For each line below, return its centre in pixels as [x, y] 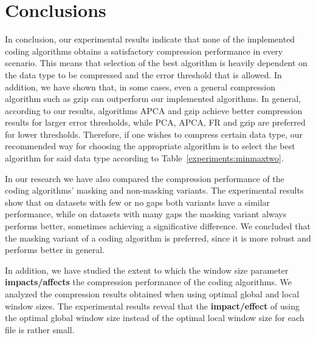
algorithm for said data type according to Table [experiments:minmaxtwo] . [144, 158]
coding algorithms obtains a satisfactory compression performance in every [144, 51]
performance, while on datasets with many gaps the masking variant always [146, 214]
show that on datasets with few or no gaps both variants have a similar [138, 202]
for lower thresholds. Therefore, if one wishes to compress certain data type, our [154, 134]
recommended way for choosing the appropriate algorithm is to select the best [150, 146]
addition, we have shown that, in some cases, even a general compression [140, 86]
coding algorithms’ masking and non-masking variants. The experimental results [154, 190]
